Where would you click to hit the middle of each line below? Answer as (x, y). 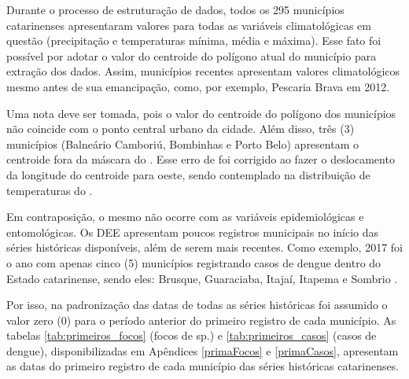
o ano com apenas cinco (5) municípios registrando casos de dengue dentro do (194, 262)
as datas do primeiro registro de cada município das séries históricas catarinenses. (203, 366)
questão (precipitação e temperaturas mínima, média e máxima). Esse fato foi (194, 40)
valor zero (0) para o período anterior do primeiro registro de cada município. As (201, 320)
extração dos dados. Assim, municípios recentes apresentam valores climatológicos (203, 71)
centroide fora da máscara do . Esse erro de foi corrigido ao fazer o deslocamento (201, 159)
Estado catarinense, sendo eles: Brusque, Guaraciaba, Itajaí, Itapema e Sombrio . (202, 278)
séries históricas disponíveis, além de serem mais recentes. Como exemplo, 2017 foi (204, 247)
